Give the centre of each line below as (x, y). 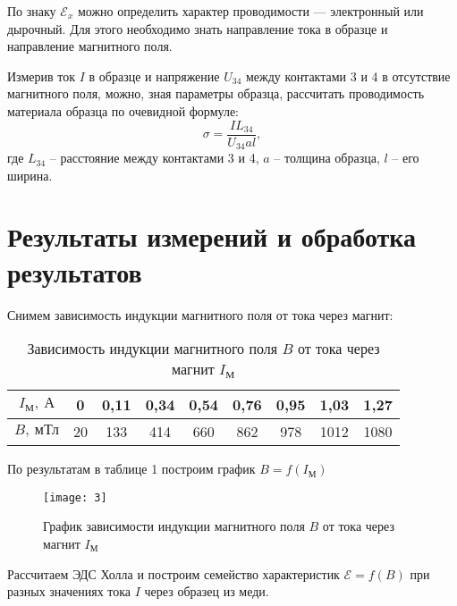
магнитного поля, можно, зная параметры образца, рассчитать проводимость (216, 93)
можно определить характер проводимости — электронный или (250, 11)
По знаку (32, 11)
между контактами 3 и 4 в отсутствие (348, 76)
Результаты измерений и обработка (212, 236)
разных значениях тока (69, 591)
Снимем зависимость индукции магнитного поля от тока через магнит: (200, 314)
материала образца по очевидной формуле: (123, 110)
